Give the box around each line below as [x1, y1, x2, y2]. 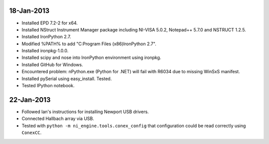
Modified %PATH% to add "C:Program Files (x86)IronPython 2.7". [21, 40, 156, 47]
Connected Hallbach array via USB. [21, 116, 95, 122]
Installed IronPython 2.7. [21, 34, 71, 40]
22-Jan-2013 [9, 95, 51, 104]
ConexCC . [21, 130, 42, 136]
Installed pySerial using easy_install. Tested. [21, 75, 112, 82]
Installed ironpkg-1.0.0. [21, 48, 69, 54]
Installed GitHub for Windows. [21, 61, 83, 67]
